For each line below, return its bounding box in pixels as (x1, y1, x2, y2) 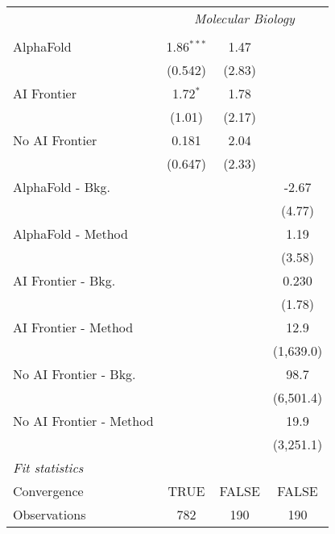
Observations (13, 505, 86, 524)
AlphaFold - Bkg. (13, 177, 110, 196)
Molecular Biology (193, 9, 295, 27)
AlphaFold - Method (13, 224, 128, 243)
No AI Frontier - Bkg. (13, 365, 136, 383)
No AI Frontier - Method (13, 411, 154, 430)
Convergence (13, 482, 84, 500)
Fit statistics (13, 458, 84, 477)
